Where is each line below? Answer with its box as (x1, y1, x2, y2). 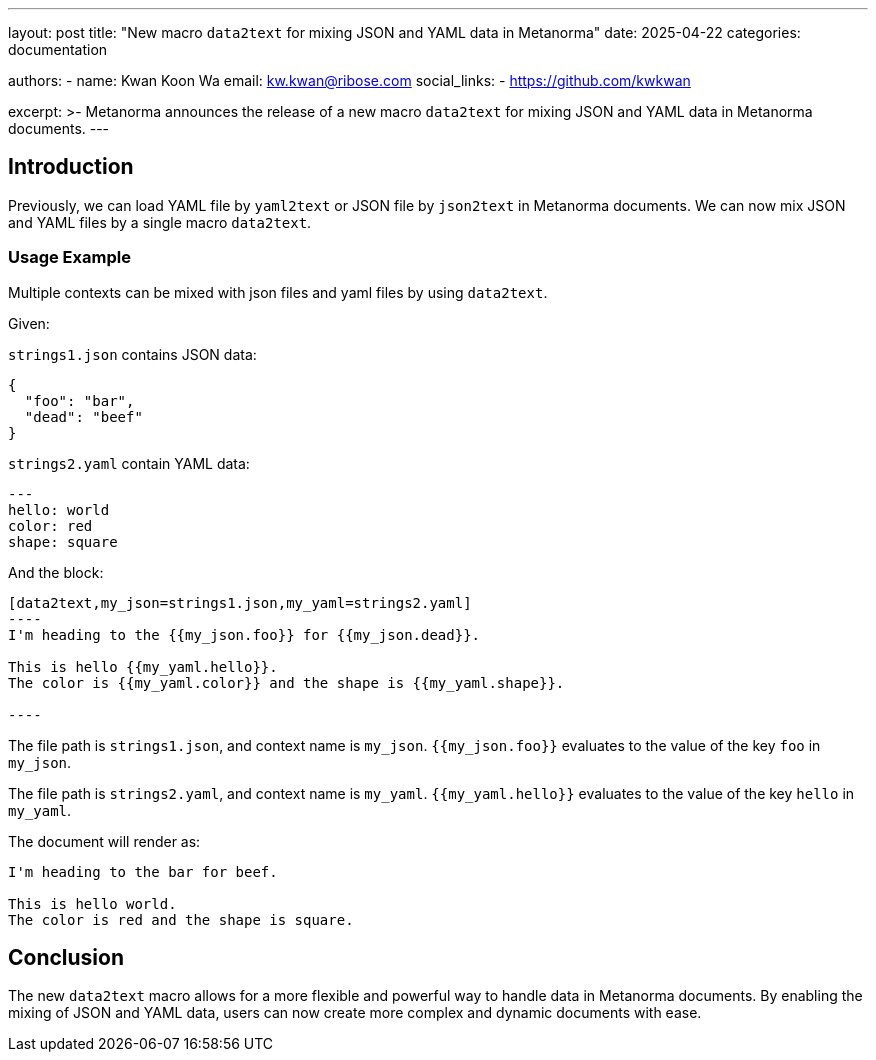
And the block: (8, 563, 104, 581)
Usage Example (8, 247, 131, 268)
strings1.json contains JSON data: (8, 345, 257, 363)
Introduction (8, 154, 134, 180)
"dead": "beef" (24, 408, 143, 425)
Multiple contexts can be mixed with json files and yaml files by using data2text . (8, 283, 548, 301)
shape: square (8, 533, 118, 550)
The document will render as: (8, 832, 201, 850)
